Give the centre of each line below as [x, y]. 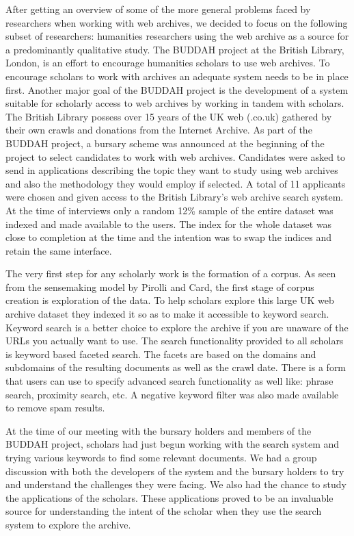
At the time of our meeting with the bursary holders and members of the [159, 430]
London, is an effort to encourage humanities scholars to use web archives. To [168, 63]
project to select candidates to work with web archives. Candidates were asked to [176, 156]
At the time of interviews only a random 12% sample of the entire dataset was [169, 210]
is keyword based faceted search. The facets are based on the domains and [161, 354]
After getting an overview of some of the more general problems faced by [158, 9]
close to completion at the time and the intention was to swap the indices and [169, 237]
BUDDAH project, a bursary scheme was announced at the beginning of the [165, 143]
